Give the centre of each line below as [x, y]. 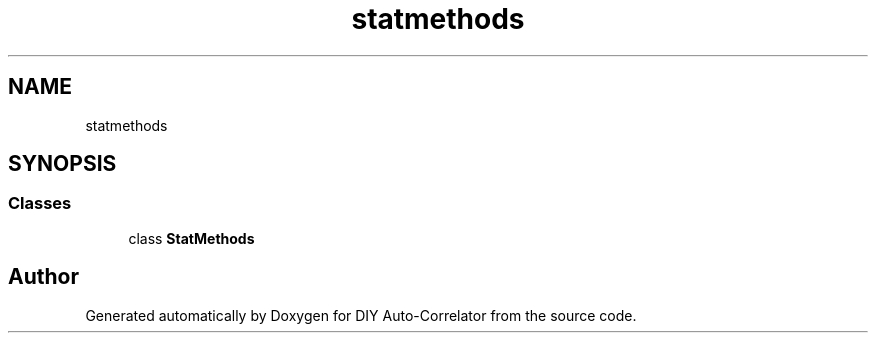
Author [43, 277]
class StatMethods [191, 238]
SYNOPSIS [62, 164]
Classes [40, 203]
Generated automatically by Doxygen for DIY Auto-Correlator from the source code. [361, 315]
